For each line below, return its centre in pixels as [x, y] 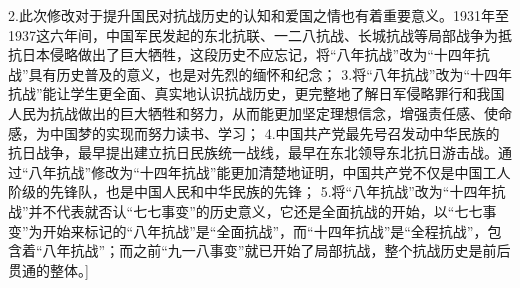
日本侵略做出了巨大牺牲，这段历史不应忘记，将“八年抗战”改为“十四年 [248, 54]
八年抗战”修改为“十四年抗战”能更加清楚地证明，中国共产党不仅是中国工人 [269, 171]
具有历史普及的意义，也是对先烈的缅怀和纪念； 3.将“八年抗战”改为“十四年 [270, 73]
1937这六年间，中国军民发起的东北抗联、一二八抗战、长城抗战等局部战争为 [253, 34]
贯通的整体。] [48, 269]
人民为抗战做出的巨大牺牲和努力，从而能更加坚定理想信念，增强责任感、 [246, 112]
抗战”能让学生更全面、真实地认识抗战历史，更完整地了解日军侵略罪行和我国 [256, 93]
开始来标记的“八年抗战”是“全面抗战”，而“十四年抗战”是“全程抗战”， [265, 230]
